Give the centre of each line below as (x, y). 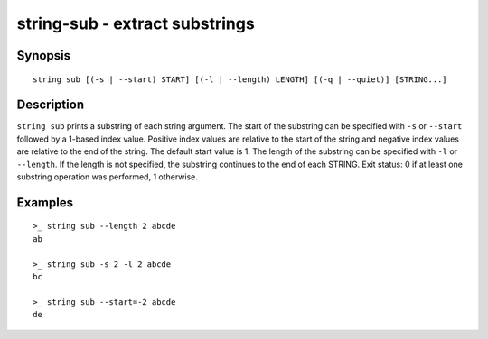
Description (51, 105)
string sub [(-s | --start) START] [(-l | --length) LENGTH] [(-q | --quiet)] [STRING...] (240, 79)
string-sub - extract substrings (136, 23)
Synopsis (44, 55)
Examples (45, 202)
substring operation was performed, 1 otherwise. (107, 177)
